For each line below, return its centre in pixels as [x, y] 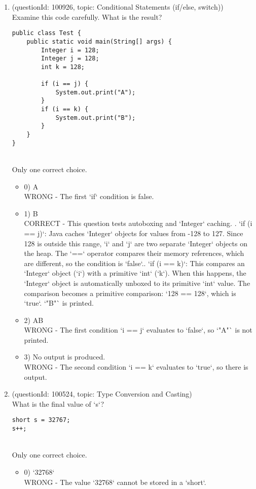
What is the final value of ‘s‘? [58, 403]
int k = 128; [63, 67]
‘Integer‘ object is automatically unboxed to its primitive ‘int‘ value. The [137, 283]
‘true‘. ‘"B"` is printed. [59, 303]
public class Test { [46, 33]
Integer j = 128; [70, 59]
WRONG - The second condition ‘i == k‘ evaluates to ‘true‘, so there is [136, 367]
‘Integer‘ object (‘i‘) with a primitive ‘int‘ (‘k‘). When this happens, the [135, 273]
